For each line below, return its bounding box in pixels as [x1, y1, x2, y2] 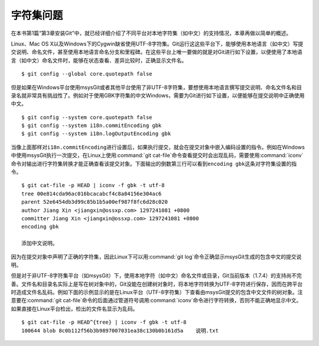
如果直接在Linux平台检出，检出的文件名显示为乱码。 [11, 305, 138, 312]
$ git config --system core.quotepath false [21, 114, 153, 120]
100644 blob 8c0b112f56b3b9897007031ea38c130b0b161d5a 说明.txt [21, 327, 219, 334]
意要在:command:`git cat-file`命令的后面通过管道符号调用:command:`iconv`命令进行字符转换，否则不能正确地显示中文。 [11, 297, 302, 304]
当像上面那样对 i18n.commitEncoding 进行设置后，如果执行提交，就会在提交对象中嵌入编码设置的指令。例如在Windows [11, 143, 305, 151]
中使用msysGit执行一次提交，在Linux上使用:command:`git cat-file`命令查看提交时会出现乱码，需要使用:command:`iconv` [11, 152, 304, 159]
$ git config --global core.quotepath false [21, 71, 153, 77]
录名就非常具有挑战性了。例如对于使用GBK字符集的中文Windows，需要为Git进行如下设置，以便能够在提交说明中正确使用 [11, 92, 305, 99]
